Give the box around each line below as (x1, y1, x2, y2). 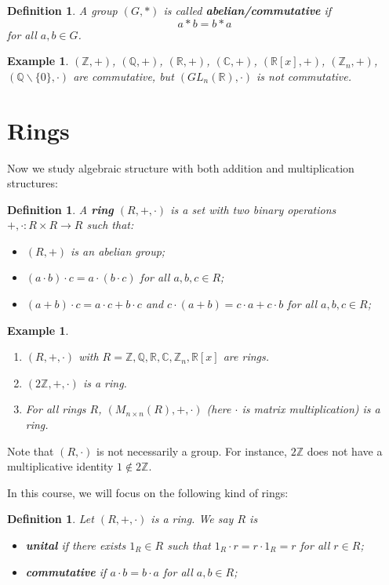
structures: (7, 175, 58, 191)
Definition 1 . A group (7, 2, 118, 18)
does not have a (307, 442, 383, 459)
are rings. (223, 348, 270, 365)
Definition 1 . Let (7, 511, 94, 527)
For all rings (25, 401, 86, 417)
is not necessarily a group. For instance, (96, 442, 287, 459)
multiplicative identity (7, 458, 114, 474)
